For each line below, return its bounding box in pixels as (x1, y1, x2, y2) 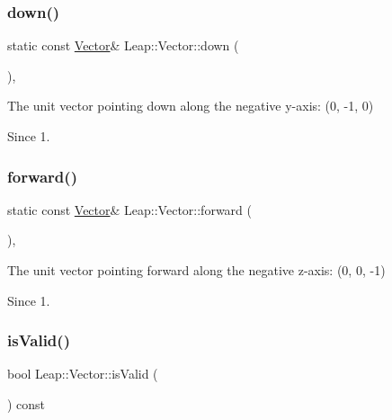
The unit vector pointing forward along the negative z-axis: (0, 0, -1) (7, 261, 386, 279)
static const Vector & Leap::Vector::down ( (7, 36, 239, 55)
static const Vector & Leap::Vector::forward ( (7, 200, 252, 219)
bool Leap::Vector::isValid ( (7, 364, 158, 383)
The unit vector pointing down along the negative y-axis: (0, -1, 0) (7, 96, 374, 115)
